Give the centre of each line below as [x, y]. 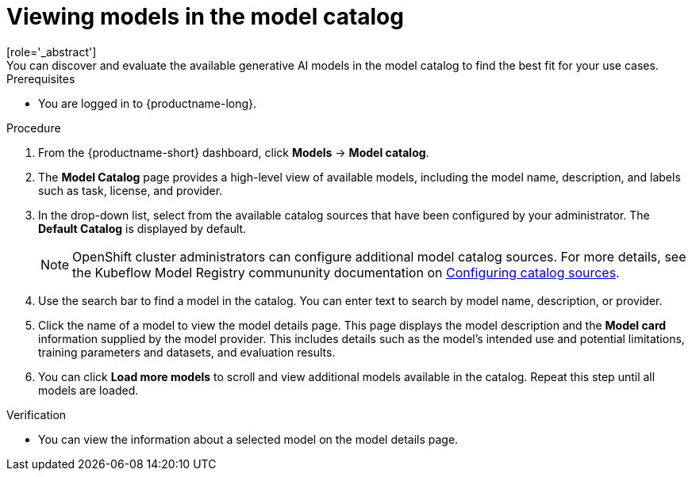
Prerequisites [41, 78]
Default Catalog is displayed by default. [142, 228]
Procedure [34, 128]
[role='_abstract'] [52, 52]
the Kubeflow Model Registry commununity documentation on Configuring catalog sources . [346, 272]
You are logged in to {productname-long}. [148, 103]
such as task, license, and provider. [131, 190]
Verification [37, 414]
